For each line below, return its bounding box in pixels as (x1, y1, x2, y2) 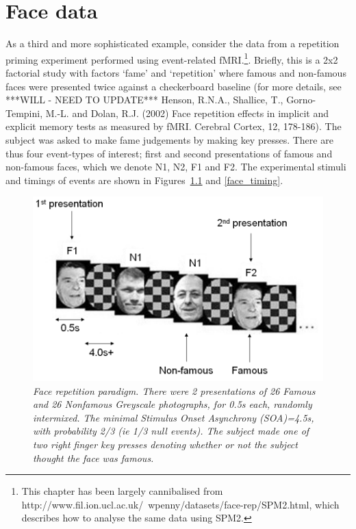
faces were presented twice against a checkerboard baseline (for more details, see (5, 79, 342, 93)
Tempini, (5, 105, 43, 120)
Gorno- (286, 92, 316, 107)
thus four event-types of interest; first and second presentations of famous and (5, 146, 333, 160)
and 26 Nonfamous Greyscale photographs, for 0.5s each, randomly (33, 397, 312, 411)
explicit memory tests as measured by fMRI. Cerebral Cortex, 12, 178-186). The (5, 119, 342, 133)
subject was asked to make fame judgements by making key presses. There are (5, 132, 333, 146)
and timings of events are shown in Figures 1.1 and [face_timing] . (5, 172, 283, 187)
